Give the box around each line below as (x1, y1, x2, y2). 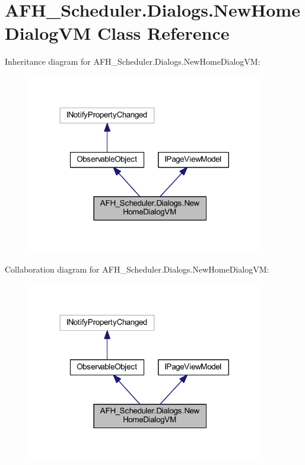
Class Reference (97, 21, 230, 45)
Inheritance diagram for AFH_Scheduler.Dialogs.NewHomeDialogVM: (5, 55, 260, 68)
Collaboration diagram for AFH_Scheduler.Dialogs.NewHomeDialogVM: (5, 262, 269, 275)
